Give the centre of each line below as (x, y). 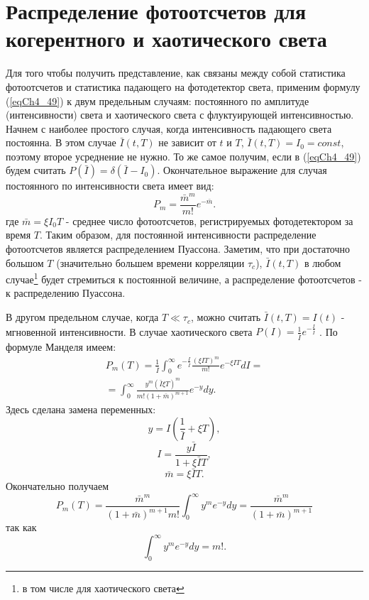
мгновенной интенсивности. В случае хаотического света (129, 331)
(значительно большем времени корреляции (150, 262)
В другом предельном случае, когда (82, 317)
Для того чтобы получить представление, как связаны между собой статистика (176, 73)
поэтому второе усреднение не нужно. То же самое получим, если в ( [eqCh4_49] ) (183, 156)
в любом (323, 262)
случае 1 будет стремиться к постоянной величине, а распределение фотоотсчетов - (184, 278)
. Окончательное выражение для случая (242, 170)
